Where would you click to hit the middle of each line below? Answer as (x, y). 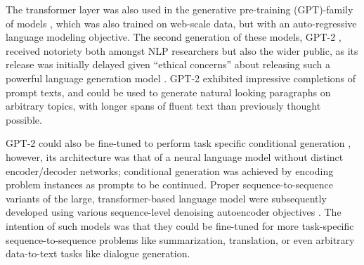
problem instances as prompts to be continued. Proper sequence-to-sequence (169, 185)
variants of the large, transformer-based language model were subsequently (166, 198)
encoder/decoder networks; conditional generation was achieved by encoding (170, 170)
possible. (24, 119)
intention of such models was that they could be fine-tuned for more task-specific (180, 225)
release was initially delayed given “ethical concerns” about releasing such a (168, 64)
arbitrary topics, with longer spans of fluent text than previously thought (163, 106)
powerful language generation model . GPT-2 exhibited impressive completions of (181, 78)
